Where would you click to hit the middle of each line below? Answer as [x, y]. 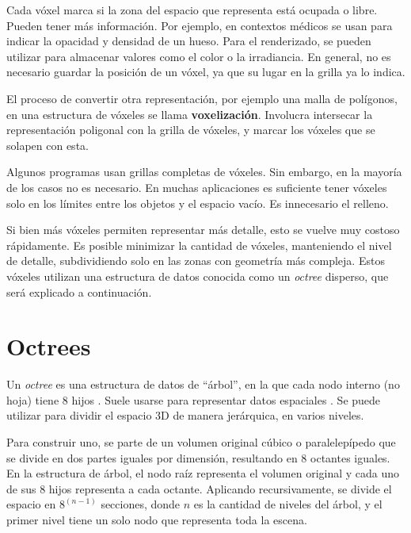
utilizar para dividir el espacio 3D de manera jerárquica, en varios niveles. [185, 415]
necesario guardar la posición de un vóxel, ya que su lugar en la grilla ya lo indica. [206, 72]
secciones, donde [141, 504]
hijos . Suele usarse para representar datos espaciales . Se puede [226, 399]
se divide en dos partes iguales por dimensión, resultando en [152, 457]
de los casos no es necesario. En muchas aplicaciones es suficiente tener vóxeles [197, 187]
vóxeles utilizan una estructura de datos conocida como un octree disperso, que [198, 276]
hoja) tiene [33, 399]
